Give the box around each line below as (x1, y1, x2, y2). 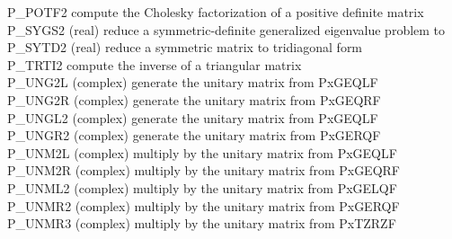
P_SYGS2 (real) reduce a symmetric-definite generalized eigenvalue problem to (7, 20, 446, 39)
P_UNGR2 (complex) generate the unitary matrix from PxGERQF (7, 126, 381, 145)
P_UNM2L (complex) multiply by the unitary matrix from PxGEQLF (7, 143, 397, 162)
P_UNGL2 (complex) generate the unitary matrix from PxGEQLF (7, 108, 378, 127)
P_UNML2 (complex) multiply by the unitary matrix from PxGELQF (7, 178, 397, 197)
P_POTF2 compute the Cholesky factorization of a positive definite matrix (7, 3, 424, 21)
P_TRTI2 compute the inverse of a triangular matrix (7, 55, 302, 74)
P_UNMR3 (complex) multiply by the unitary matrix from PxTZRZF (7, 214, 396, 233)
